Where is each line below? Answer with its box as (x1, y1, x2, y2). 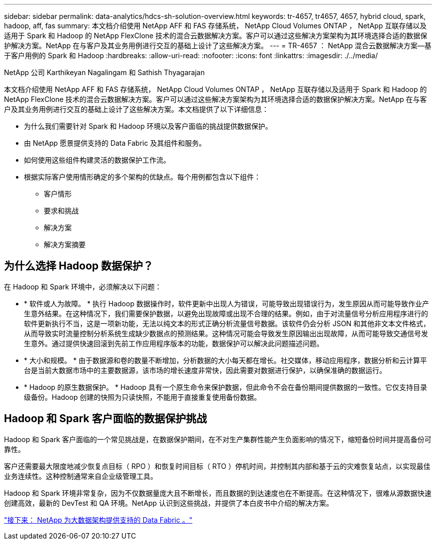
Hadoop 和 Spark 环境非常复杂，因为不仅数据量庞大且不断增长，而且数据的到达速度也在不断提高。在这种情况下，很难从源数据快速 (4, 488, 432, 497)
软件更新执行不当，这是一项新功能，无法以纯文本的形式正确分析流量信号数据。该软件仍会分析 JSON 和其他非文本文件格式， (24, 319, 431, 328)
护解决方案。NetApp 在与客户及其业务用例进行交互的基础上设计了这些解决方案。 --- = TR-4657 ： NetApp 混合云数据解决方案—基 (4, 41, 432, 50)
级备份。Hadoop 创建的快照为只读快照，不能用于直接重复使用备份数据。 (24, 392, 261, 401)
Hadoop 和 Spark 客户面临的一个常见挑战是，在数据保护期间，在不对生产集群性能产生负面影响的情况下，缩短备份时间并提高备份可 (4, 435, 432, 444)
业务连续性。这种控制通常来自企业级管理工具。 (4, 471, 157, 480)
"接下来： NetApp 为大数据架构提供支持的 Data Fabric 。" (4, 515, 193, 524)
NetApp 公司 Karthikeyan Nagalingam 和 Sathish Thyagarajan (4, 68, 205, 77)
